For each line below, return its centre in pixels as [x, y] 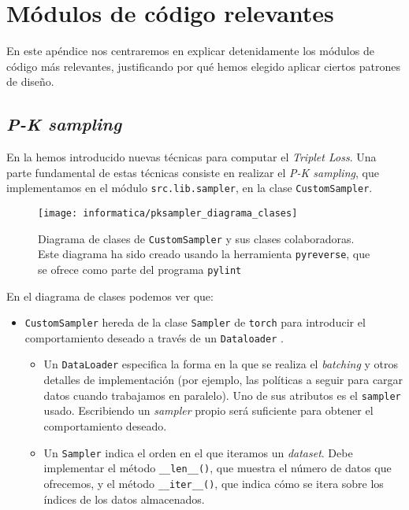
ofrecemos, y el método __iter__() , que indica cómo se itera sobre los [214, 483]
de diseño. [30, 81]
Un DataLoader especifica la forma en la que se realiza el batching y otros [221, 364]
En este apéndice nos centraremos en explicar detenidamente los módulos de [190, 51]
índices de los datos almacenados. [124, 499]
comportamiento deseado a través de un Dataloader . [154, 337]
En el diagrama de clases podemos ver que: [110, 296]
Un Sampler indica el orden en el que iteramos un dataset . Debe [198, 452]
